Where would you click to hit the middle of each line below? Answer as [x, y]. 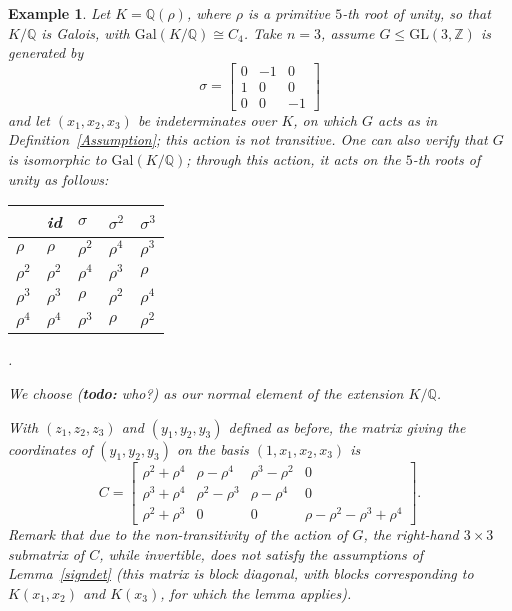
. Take [263, 32]
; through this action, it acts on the [293, 159]
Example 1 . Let [59, 13]
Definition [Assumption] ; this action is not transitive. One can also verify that [248, 139]
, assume [348, 32]
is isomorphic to [57, 159]
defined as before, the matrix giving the [347, 426]
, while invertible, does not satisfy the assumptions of [261, 553]
